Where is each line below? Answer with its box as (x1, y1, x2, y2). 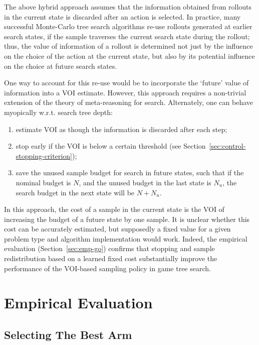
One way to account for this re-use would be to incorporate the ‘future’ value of (4, 77, 249, 88)
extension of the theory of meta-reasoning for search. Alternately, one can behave (4, 97, 253, 107)
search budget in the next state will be (16, 187, 135, 197)
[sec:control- (209, 141, 246, 151)
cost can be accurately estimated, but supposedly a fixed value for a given (4, 223, 231, 234)
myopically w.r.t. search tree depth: (4, 106, 113, 117)
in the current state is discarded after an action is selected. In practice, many (4, 11, 241, 22)
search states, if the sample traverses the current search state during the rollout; (4, 31, 250, 41)
